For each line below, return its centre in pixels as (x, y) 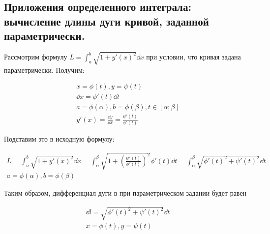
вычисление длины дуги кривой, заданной (106, 21)
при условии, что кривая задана (194, 57)
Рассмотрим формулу (36, 57)
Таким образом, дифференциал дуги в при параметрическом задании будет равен (125, 193)
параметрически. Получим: (44, 70)
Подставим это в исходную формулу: (59, 139)
